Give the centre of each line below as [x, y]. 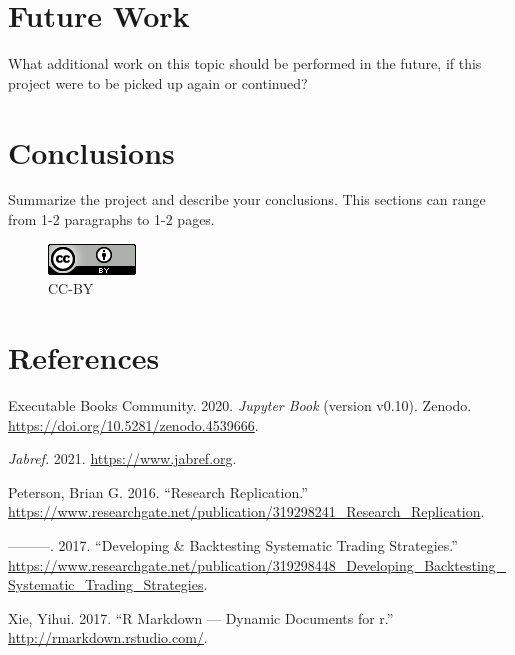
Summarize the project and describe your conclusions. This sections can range [247, 199]
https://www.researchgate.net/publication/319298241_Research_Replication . [246, 511]
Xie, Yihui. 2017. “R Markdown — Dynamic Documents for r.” [201, 617]
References [84, 357]
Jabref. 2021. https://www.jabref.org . [122, 458]
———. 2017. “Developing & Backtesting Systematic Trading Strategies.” [233, 544]
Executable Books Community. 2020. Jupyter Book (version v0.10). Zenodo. [240, 404]
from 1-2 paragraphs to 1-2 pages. [111, 219]
